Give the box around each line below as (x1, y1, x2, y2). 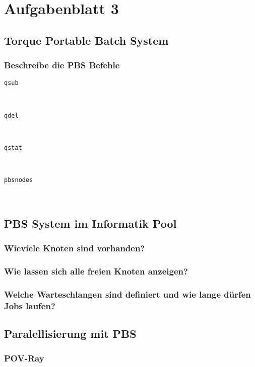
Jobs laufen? (4, 299, 55, 312)
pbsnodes (4, 176, 33, 184)
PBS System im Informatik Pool (4, 215, 177, 231)
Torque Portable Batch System (4, 32, 169, 48)
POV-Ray (4, 352, 44, 364)
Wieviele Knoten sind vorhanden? (4, 242, 145, 254)
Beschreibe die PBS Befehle (4, 59, 120, 71)
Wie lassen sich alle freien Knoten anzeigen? (4, 264, 188, 277)
